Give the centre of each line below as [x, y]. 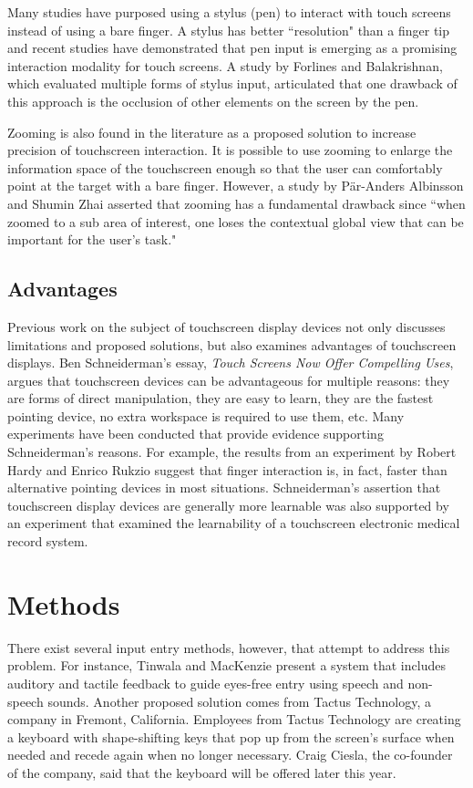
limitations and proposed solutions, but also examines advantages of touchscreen [232, 344]
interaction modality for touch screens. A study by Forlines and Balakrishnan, [225, 65]
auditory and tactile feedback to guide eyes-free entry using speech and [206, 683]
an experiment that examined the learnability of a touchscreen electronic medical [234, 523]
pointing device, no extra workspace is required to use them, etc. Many [206, 415]
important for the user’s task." [92, 239]
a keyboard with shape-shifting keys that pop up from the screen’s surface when [231, 736]
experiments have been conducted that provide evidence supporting [195, 434]
